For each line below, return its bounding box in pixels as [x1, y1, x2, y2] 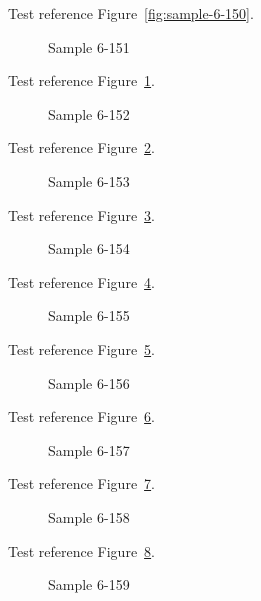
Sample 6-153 [48, 170, 130, 191]
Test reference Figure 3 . [8, 204, 155, 225]
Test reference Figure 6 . [8, 406, 155, 427]
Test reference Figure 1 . [8, 70, 155, 91]
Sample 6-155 [48, 305, 130, 326]
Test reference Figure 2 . [8, 137, 155, 158]
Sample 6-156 [48, 372, 130, 393]
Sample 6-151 [48, 36, 130, 57]
